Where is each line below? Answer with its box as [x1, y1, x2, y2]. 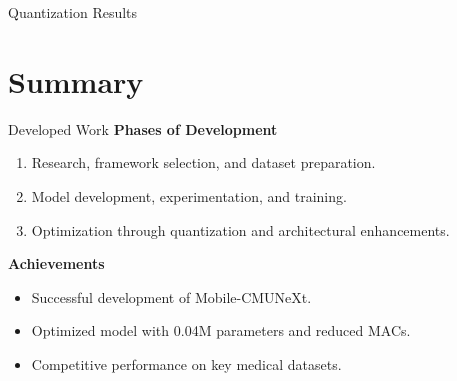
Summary [8, 60, 144, 101]
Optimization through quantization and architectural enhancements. [31, 219, 450, 240]
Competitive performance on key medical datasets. [31, 353, 342, 374]
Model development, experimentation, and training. [31, 185, 347, 206]
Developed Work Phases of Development [8, 118, 278, 139]
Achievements [8, 253, 105, 274]
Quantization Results [8, 2, 138, 22]
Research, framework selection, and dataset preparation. [31, 152, 376, 173]
